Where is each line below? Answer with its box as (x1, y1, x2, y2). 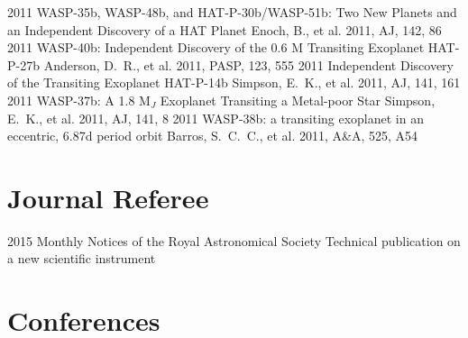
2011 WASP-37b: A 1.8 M (7, 90, 151, 109)
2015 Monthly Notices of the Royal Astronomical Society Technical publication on (7, 231, 461, 250)
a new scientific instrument (7, 249, 156, 268)
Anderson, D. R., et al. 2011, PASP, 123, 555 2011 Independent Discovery (43, 55, 454, 74)
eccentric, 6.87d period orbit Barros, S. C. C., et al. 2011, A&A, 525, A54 (7, 126, 418, 145)
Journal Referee (7, 178, 209, 215)
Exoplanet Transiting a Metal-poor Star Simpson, (160, 90, 436, 109)
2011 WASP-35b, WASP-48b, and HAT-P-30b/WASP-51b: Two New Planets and (7, 3, 457, 21)
